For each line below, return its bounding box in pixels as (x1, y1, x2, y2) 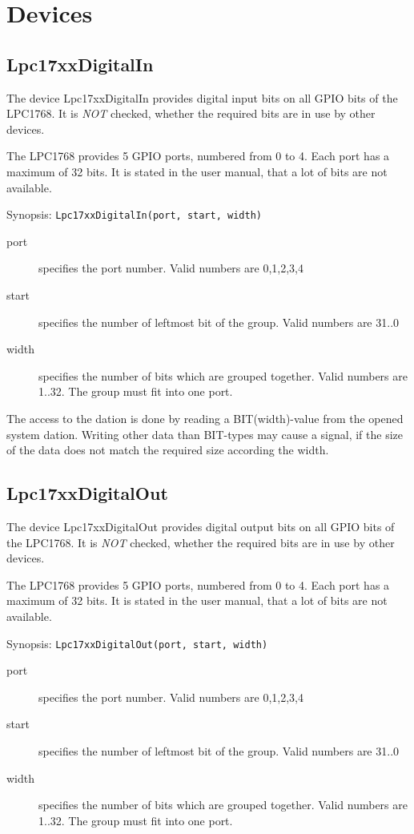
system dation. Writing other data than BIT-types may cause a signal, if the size (6, 425, 403, 442)
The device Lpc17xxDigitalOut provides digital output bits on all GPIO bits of (6, 518, 395, 534)
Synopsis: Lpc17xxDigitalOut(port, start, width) (6, 635, 268, 651)
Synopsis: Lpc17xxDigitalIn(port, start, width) (6, 206, 262, 223)
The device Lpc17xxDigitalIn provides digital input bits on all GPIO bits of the (6, 89, 398, 106)
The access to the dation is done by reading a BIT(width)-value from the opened (6, 409, 404, 426)
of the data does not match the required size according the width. (6, 441, 329, 458)
